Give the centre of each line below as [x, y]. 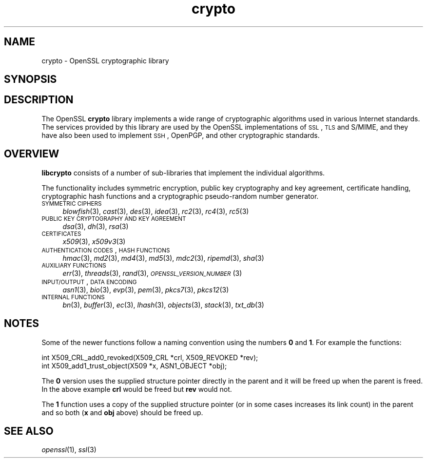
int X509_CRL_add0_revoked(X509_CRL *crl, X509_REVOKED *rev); [150, 357]
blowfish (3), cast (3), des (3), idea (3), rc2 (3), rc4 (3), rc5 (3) [156, 211]
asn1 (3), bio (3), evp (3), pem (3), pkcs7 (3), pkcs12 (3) [146, 289]
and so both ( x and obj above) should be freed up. [122, 412]
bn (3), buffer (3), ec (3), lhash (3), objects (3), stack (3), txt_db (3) [163, 305]
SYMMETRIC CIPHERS [72, 203]
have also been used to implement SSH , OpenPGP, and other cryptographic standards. [181, 135]
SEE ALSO [29, 431]
